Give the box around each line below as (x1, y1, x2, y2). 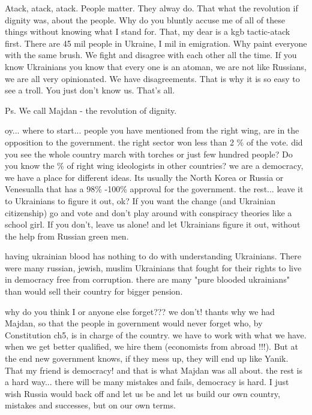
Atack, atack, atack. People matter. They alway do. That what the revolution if (5, 2, 298, 14)
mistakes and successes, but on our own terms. (5, 399, 176, 411)
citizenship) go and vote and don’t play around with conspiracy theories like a (5, 206, 292, 219)
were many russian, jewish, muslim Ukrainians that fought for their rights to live (5, 261, 302, 274)
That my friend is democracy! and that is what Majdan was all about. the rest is (5, 363, 302, 376)
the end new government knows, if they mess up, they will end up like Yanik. (5, 352, 289, 365)
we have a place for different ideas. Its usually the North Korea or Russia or (5, 171, 284, 183)
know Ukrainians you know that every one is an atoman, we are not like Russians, (5, 60, 307, 72)
